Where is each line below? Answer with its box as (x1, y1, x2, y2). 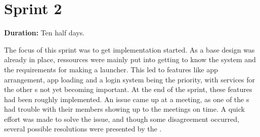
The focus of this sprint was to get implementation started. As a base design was (4, 44, 255, 55)
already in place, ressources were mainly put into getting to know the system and (4, 54, 256, 65)
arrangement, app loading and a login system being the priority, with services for (4, 74, 255, 84)
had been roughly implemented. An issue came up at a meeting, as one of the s (4, 94, 249, 104)
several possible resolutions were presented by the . (4, 123, 162, 134)
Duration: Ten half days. (4, 27, 85, 38)
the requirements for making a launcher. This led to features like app (4, 64, 218, 74)
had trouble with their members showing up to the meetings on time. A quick (4, 104, 245, 114)
